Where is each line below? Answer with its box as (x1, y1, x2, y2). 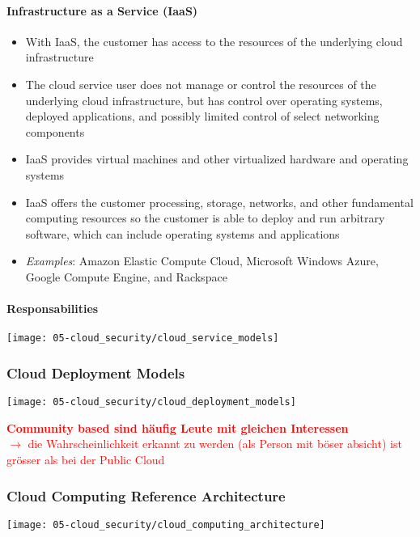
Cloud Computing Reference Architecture (6, 485, 286, 505)
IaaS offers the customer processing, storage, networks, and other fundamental (25, 193, 414, 210)
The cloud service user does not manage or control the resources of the (25, 75, 376, 92)
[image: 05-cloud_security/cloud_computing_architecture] (6, 518, 325, 531)
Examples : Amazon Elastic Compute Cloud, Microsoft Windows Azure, (25, 252, 379, 269)
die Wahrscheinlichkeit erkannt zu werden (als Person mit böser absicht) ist (28, 435, 402, 452)
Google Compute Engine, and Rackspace (25, 268, 227, 285)
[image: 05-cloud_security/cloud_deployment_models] (6, 396, 296, 408)
